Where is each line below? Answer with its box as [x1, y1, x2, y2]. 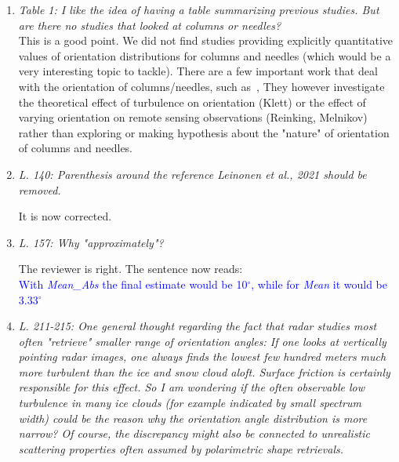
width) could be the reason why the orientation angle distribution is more [18, 409, 368, 426]
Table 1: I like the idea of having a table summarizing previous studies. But [18, 2, 379, 17]
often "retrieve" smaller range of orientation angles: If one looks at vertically [18, 333, 386, 349]
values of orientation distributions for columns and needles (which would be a [18, 47, 391, 64]
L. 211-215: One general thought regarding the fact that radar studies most [18, 318, 377, 334]
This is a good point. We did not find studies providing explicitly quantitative [18, 32, 393, 49]
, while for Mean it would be [251, 275, 387, 292]
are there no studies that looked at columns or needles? [18, 16, 281, 33]
